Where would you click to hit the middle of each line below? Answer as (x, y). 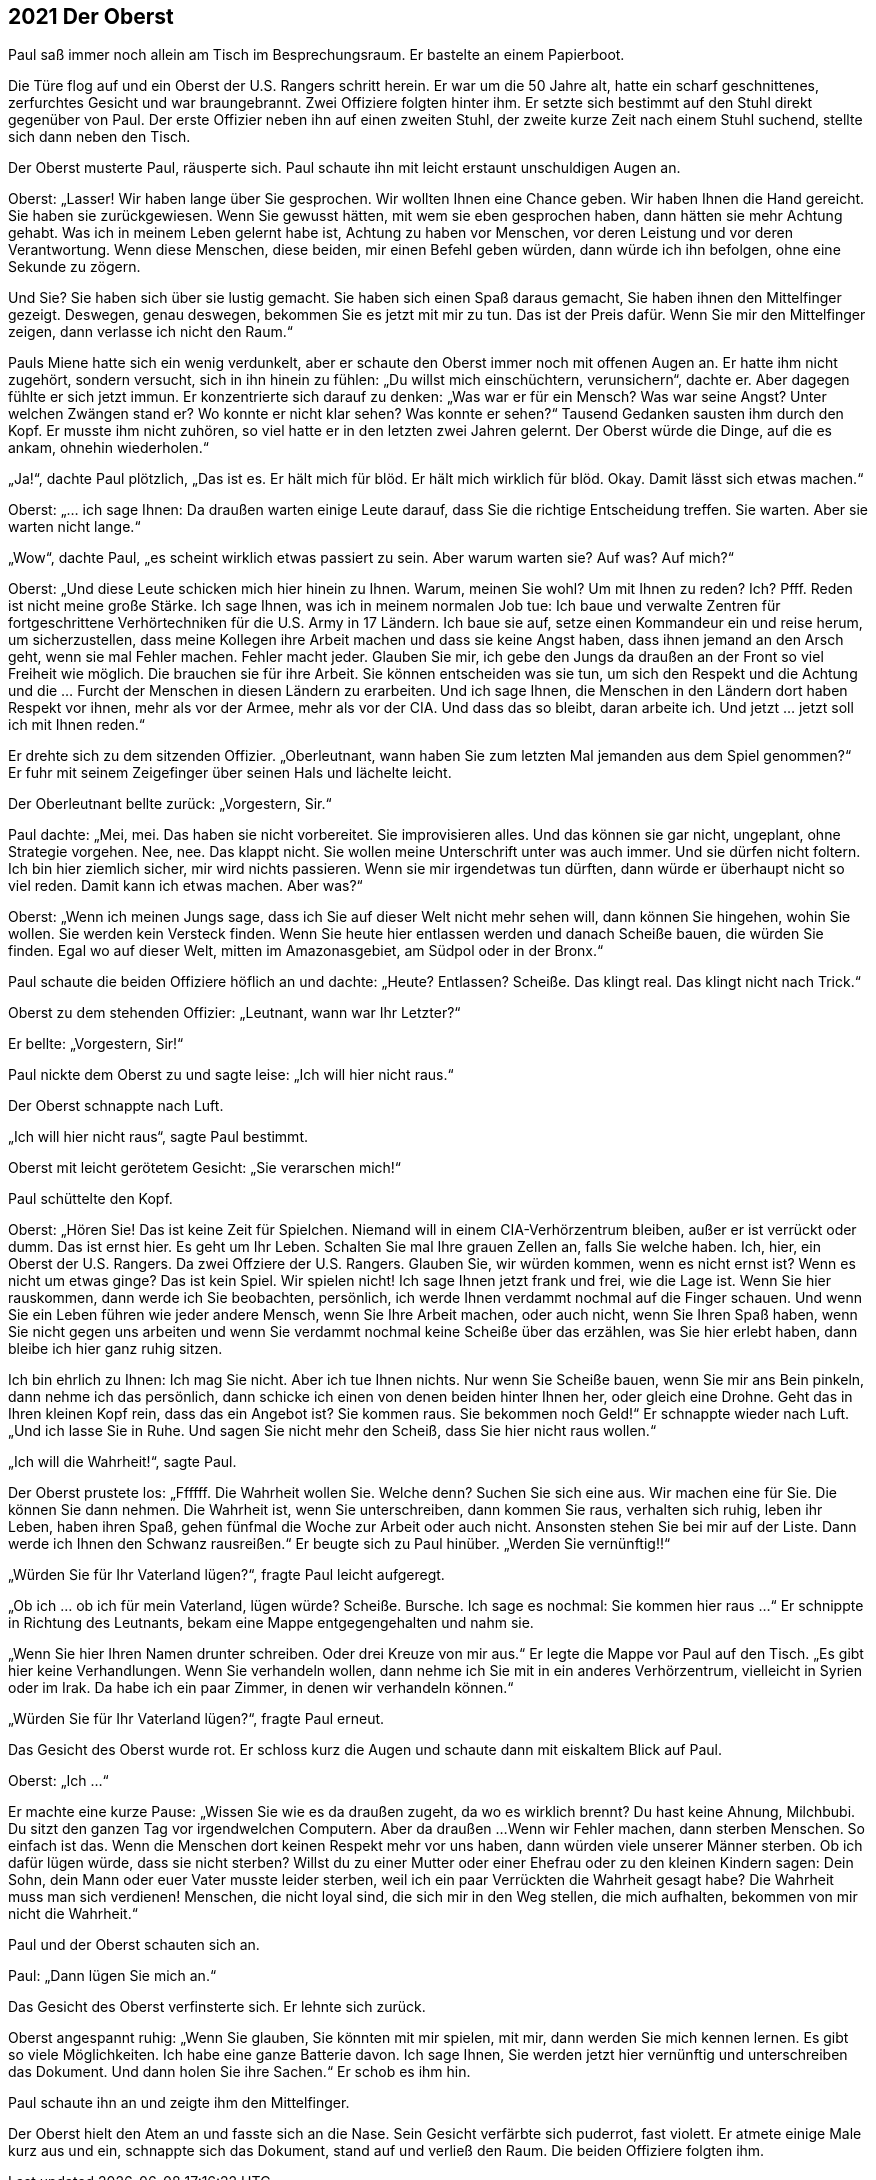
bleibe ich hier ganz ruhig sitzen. (115, 1349)
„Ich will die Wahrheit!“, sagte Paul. (122, 1462)
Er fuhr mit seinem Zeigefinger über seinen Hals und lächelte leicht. (230, 773)
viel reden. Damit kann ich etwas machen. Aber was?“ (185, 886)
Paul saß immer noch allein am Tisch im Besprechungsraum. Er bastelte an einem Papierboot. (316, 55)
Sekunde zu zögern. (74, 267)
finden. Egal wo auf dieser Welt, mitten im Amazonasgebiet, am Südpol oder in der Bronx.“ (306, 951)
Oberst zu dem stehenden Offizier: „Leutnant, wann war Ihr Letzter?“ (234, 1013)
